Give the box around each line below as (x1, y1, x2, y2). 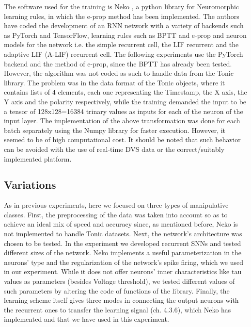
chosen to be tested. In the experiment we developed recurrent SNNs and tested (4, 238, 241, 248)
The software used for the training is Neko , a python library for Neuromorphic (4, 1, 239, 11)
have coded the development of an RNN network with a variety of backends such (4, 20, 244, 31)
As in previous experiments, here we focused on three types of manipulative (4, 200, 229, 210)
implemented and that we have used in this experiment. (4, 314, 169, 324)
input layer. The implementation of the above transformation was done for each (4, 115, 240, 126)
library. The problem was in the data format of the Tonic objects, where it (4, 77, 225, 87)
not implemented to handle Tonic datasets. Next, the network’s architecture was (4, 229, 242, 239)
